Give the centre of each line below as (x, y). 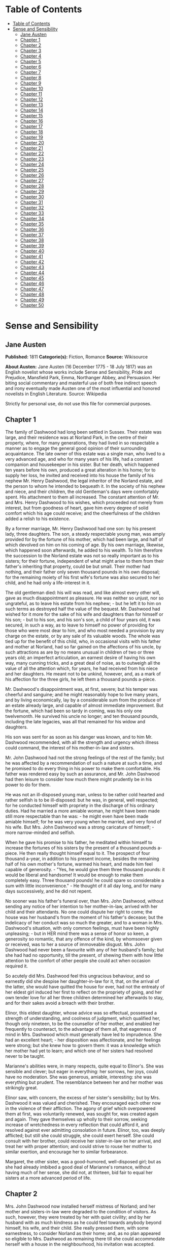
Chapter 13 (31, 105)
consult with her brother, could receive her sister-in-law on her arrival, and (83, 1141)
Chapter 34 (32, 218)
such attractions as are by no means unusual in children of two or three (80, 652)
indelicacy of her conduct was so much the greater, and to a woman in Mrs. (84, 922)
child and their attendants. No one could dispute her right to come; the (79, 912)
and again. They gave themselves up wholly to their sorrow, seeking (76, 1119)
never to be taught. (25, 1056)
